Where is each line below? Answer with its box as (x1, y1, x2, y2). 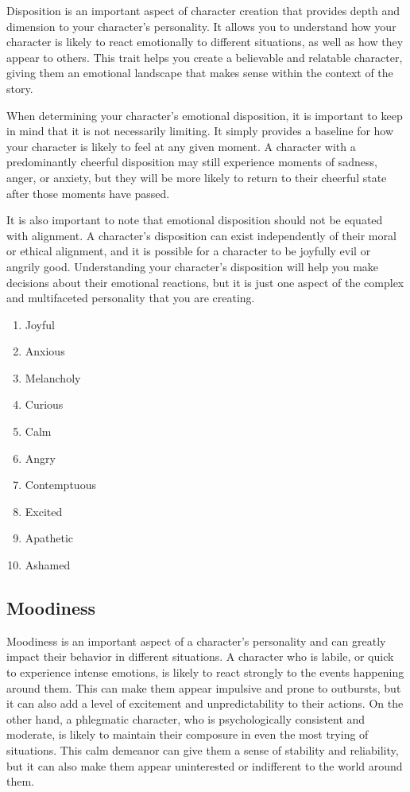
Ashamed (25, 557, 71, 573)
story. (6, 80, 33, 96)
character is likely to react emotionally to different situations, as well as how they (6, 33, 404, 50)
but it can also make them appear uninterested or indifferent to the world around (6, 757, 403, 774)
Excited (25, 503, 63, 519)
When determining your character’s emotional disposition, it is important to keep (6, 107, 403, 123)
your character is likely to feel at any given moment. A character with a (6, 138, 356, 154)
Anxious (25, 343, 65, 359)
